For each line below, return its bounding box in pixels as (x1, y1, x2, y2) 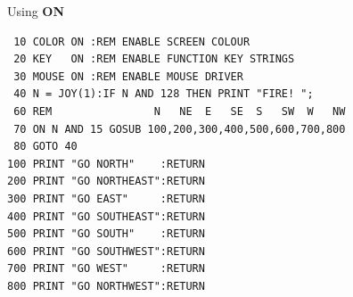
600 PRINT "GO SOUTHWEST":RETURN (7, 244, 205, 258)
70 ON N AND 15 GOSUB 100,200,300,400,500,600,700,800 (13, 122, 346, 136)
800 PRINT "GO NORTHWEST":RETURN (7, 279, 205, 293)
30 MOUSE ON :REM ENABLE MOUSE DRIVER (13, 70, 243, 83)
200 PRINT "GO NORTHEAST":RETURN (7, 175, 205, 188)
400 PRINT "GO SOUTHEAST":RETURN (7, 210, 205, 223)
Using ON (7, 2, 65, 20)
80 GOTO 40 (13, 140, 78, 153)
